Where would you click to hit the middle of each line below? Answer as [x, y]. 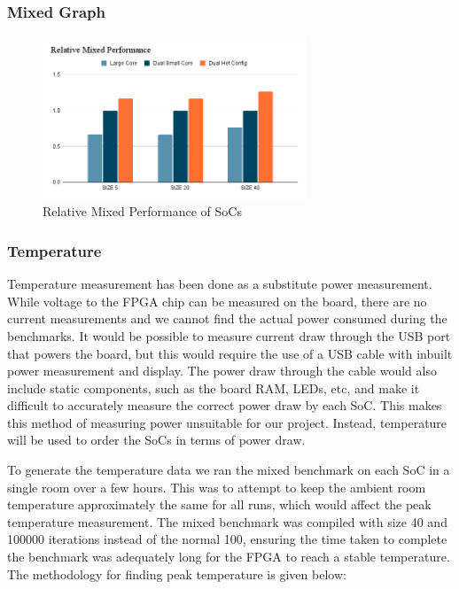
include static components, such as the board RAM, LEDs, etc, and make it [214, 387]
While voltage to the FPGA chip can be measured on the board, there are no [217, 301]
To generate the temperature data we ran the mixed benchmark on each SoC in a [229, 470]
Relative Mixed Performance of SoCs [142, 211]
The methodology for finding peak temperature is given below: [177, 573]
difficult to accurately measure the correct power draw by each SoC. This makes [225, 405]
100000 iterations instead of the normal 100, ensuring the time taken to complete [227, 539]
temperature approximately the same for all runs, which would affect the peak [219, 504]
